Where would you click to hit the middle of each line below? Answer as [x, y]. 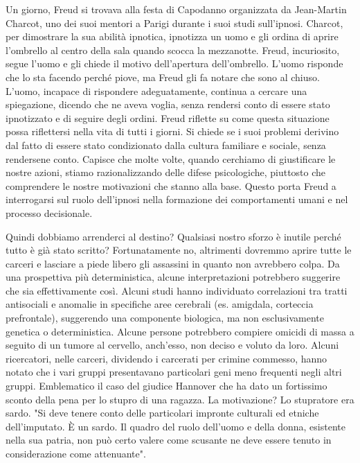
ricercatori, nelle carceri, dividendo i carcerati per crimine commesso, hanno [166, 358]
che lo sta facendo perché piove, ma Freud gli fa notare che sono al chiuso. [163, 77]
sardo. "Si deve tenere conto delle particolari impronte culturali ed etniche [162, 413]
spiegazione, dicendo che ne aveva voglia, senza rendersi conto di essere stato [168, 104]
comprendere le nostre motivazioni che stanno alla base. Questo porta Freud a [171, 185]
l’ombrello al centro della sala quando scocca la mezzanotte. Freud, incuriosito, [173, 50]
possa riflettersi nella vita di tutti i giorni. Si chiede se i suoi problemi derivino [172, 131]
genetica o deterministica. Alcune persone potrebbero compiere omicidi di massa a [180, 331]
